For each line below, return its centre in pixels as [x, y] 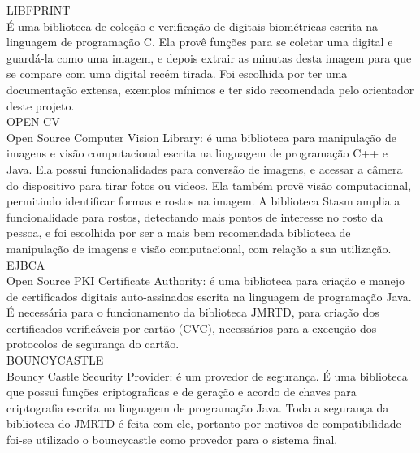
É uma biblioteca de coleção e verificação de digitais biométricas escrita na [193, 26]
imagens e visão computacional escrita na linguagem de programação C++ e [197, 153]
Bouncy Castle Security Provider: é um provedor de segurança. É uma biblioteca [207, 375]
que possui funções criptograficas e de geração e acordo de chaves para [182, 392]
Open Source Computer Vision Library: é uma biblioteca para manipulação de [202, 137]
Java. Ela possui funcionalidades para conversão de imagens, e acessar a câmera [205, 168]
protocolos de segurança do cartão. [93, 344]
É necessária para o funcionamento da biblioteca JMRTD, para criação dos [193, 312]
